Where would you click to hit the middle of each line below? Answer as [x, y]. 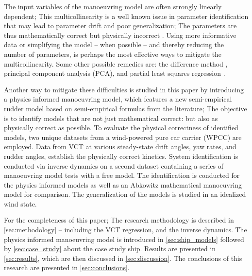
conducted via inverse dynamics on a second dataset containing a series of [114, 165]
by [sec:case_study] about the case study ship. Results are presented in [110, 249]
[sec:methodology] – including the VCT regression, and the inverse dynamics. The [126, 230]
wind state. [20, 203]
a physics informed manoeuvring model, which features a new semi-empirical [118, 99]
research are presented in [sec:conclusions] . [67, 267]
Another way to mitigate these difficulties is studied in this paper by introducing [124, 89]
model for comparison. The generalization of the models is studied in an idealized [125, 194]
